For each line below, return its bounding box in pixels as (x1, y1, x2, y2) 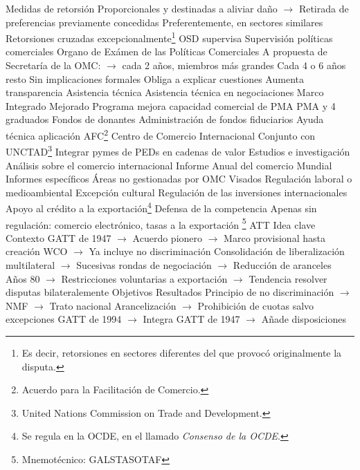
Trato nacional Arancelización (49, 298, 177, 312)
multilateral (6, 257, 55, 272)
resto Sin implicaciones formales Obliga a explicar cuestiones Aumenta (6, 71, 304, 86)
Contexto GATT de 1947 (6, 230, 111, 245)
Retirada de (298, 1, 349, 15)
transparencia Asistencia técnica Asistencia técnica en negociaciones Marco (6, 85, 324, 100)
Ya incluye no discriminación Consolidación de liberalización (89, 244, 345, 258)
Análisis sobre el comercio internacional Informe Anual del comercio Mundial (6, 158, 332, 172)
